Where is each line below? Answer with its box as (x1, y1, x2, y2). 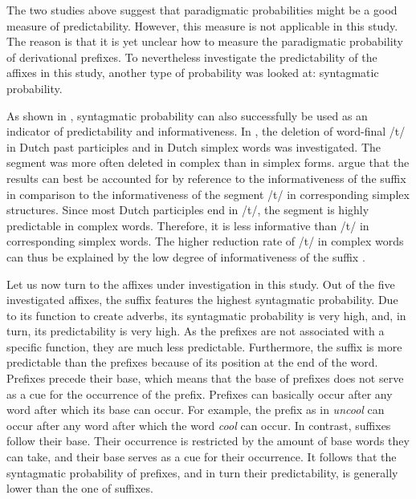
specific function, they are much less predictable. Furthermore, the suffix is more (6, 338, 402, 355)
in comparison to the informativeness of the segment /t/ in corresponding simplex (6, 185, 410, 202)
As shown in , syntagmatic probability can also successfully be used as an (6, 107, 368, 124)
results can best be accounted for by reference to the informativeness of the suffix (6, 169, 406, 186)
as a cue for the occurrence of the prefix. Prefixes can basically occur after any (6, 385, 393, 402)
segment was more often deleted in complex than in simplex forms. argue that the (6, 154, 410, 171)
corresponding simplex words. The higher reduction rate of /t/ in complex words (6, 233, 404, 249)
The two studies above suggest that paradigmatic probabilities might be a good (6, 2, 398, 18)
